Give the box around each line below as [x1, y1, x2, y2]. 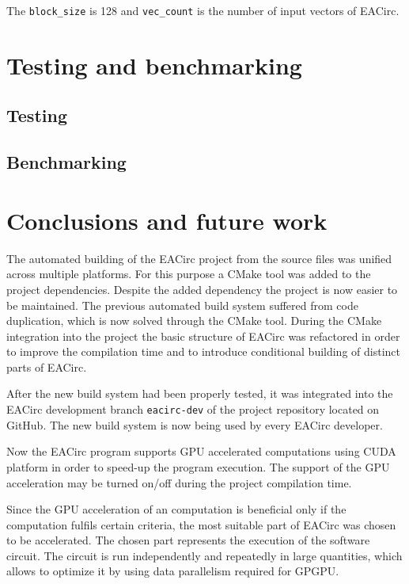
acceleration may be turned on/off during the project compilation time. [6, 474, 352, 490]
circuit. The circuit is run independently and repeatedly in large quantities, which [6, 547, 403, 563]
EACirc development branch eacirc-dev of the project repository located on [6, 401, 380, 418]
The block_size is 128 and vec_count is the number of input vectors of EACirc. [6, 2, 400, 18]
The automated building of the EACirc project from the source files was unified [6, 250, 392, 266]
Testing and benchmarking [6, 48, 302, 81]
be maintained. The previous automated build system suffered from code [6, 296, 358, 313]
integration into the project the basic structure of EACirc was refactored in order [6, 327, 400, 344]
